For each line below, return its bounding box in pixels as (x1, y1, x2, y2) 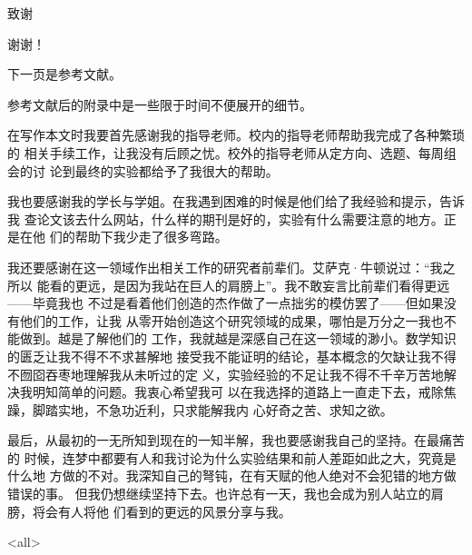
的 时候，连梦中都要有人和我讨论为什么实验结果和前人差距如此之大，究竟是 (7, 448, 457, 467)
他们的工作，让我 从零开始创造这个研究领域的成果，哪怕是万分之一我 (19, 311, 431, 330)
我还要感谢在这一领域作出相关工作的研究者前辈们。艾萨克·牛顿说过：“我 (7, 257, 443, 276)
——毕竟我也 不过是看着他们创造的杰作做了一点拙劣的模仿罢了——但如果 (7, 293, 444, 312)
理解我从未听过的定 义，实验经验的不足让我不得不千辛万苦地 (83, 364, 444, 383)
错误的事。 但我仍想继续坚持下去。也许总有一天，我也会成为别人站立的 (7, 484, 431, 503)
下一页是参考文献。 (7, 64, 122, 84)
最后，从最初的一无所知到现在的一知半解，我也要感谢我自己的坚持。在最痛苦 (7, 431, 465, 450)
